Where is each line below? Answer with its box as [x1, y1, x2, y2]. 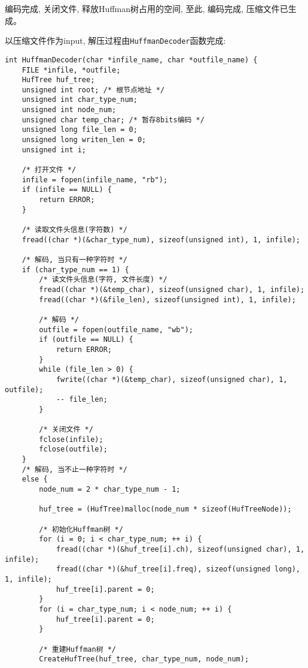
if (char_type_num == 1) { [22, 265, 129, 274]
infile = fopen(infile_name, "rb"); [22, 175, 168, 184]
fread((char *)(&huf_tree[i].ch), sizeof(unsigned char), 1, [56, 545, 305, 553]
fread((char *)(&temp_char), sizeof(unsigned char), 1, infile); [39, 285, 305, 294]
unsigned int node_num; [22, 106, 117, 115]
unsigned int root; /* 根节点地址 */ [22, 85, 165, 94]
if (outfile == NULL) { [39, 335, 133, 344]
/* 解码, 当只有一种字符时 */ [22, 255, 127, 264]
